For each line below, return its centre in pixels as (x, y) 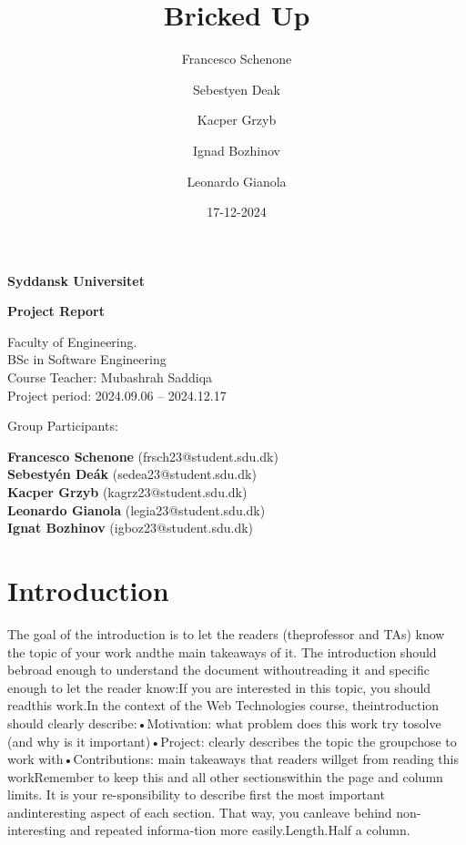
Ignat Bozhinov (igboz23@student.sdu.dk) (131, 528)
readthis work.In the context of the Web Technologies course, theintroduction (223, 705)
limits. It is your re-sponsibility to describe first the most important (196, 794)
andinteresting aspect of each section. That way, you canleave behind (200, 812)
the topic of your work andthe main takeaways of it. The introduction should (222, 652)
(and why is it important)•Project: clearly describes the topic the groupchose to (232, 741)
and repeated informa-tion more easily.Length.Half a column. (240, 830)
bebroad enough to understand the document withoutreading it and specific (218, 670)
